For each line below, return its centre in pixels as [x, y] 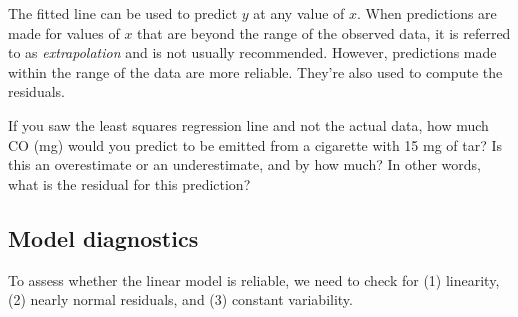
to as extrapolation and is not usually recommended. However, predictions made [252, 52]
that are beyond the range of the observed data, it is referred [324, 32]
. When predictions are [427, 13]
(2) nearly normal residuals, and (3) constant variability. [180, 299]
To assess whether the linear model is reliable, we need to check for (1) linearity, [254, 279]
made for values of [64, 32]
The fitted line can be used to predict [123, 13]
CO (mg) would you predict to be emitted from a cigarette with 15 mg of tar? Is [255, 144]
